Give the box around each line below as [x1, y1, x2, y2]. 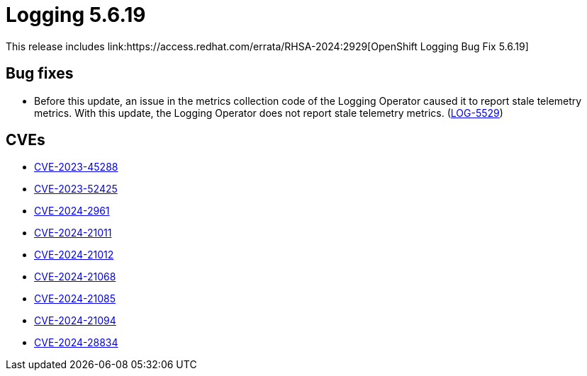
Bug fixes [6, 64, 74, 83]
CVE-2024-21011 [34, 227, 112, 239]
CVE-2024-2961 [34, 205, 110, 217]
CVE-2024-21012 [34, 249, 114, 261]
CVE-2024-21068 [34, 270, 116, 283]
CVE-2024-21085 [34, 292, 116, 305]
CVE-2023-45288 [34, 161, 118, 173]
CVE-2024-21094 [34, 314, 116, 327]
